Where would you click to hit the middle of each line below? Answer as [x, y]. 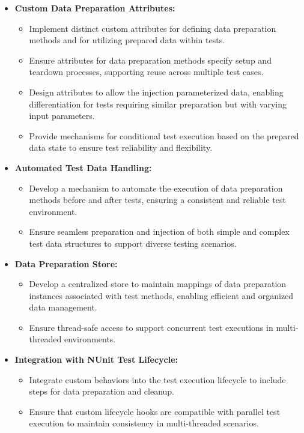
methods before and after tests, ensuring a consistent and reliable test [157, 200]
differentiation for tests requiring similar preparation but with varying [158, 104]
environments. [90, 339]
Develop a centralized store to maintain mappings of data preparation [158, 284]
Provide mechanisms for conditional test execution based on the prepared [164, 135]
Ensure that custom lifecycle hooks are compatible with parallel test [155, 411]
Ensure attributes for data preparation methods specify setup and [150, 60]
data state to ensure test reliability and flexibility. [121, 147]
